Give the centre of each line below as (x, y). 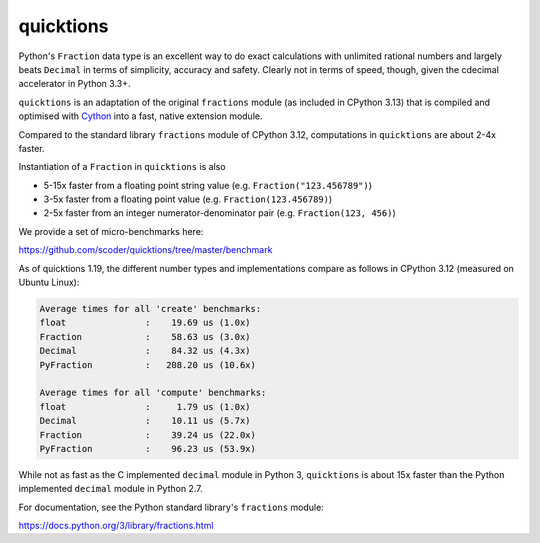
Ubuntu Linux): (49, 282)
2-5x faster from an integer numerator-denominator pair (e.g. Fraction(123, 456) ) (220, 213)
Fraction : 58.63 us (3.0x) (145, 336)
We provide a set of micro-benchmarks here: (111, 231)
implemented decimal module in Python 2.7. (111, 489)
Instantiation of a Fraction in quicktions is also (122, 167)
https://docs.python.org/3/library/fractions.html (116, 526)
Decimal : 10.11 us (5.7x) (145, 421)
